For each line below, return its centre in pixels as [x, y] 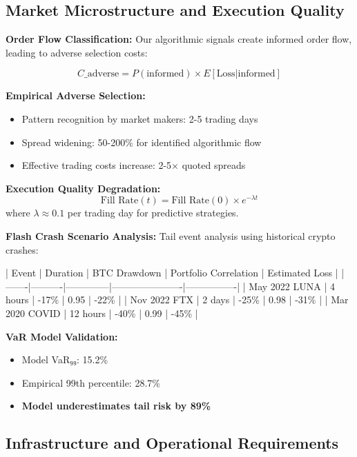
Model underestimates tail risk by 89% [116, 406]
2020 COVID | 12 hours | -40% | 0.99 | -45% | [102, 313]
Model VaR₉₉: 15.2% [65, 359]
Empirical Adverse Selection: [76, 95]
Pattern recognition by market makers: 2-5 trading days [140, 118]
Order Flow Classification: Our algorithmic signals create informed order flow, [179, 39]
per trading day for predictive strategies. [153, 213]
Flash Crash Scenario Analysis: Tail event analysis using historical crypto [171, 236]
